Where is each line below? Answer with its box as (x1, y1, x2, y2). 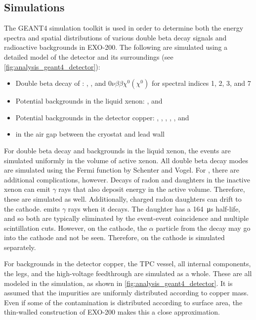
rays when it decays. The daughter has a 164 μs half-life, (68, 203, 240, 213)
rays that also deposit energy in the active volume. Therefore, (58, 184, 245, 194)
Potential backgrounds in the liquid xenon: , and (15, 96, 163, 106)
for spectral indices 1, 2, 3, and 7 (151, 78, 251, 88)
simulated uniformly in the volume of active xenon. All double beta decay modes (4, 155, 249, 165)
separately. (4, 242, 36, 252)
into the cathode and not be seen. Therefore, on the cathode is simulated (4, 232, 225, 243)
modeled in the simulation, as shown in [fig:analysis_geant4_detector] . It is (4, 278, 233, 288)
